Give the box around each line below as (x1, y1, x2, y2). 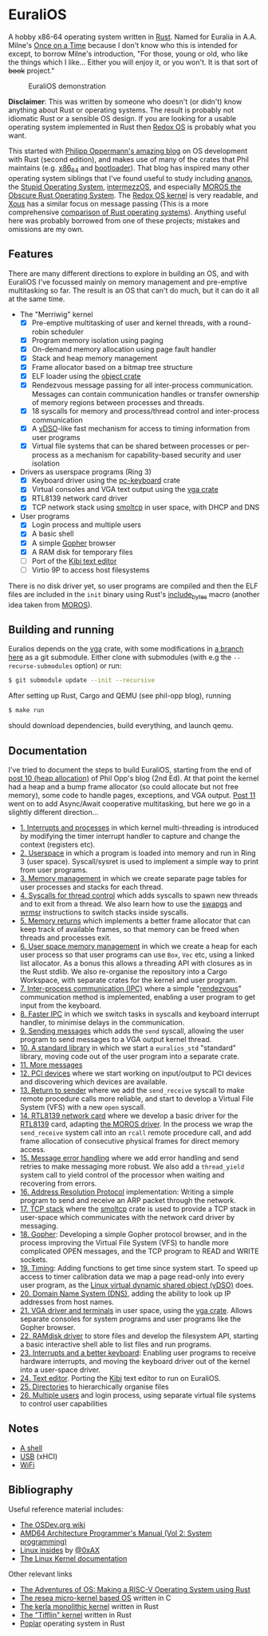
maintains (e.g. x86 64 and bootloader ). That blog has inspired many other (8, 163, 250, 175)
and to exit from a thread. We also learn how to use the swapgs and (19, 899, 242, 908)
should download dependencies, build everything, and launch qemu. (8, 721, 234, 730)
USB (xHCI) (19, 1451, 58, 1461)
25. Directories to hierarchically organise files (19, 1382, 169, 1391)
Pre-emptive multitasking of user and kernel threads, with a (31, 317, 227, 328)
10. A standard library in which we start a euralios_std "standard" (19, 1043, 237, 1052)
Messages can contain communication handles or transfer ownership (31, 389, 260, 399)
